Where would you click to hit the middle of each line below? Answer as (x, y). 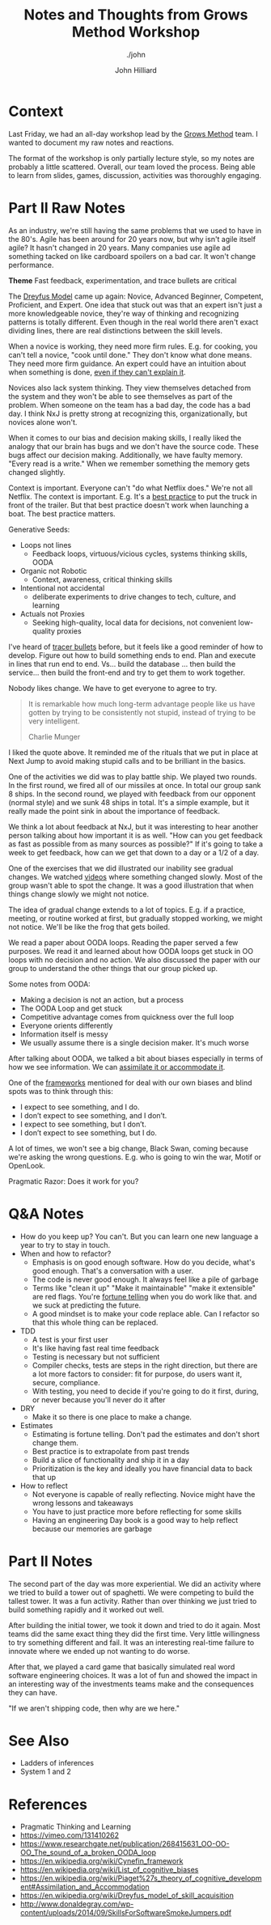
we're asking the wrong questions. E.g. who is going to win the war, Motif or (135, 1157)
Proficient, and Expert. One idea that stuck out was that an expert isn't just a (135, 304)
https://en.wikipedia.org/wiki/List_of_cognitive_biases (109, 1870)
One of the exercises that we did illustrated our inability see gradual (121, 868)
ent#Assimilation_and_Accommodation (85, 1887)
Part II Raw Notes (67, 208)
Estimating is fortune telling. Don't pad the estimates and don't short (146, 1434)
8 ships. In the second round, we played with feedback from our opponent (132, 794)
